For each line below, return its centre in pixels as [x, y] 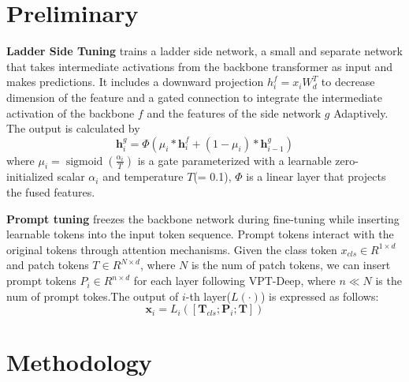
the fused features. [51, 192]
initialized [30, 176]
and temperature [143, 176]
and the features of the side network [234, 112]
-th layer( [208, 296]
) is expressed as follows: [320, 296]
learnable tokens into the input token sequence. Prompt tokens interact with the [200, 234]
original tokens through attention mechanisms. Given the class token [172, 249]
